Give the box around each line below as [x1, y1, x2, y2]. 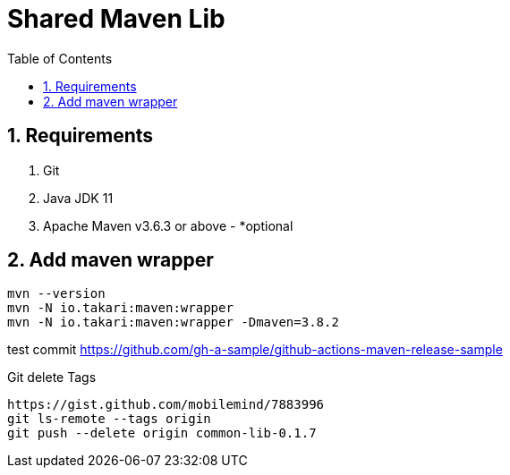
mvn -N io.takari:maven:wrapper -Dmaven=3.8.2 [7, 315, 339, 330]
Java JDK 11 [43, 190, 114, 206]
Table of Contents [7, 50, 113, 66]
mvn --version [7, 286, 106, 301]
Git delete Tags [7, 369, 97, 386]
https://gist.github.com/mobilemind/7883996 [7, 397, 325, 412]
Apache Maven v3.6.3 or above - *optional [43, 217, 293, 233]
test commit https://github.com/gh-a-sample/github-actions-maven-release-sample [7, 342, 503, 358]
